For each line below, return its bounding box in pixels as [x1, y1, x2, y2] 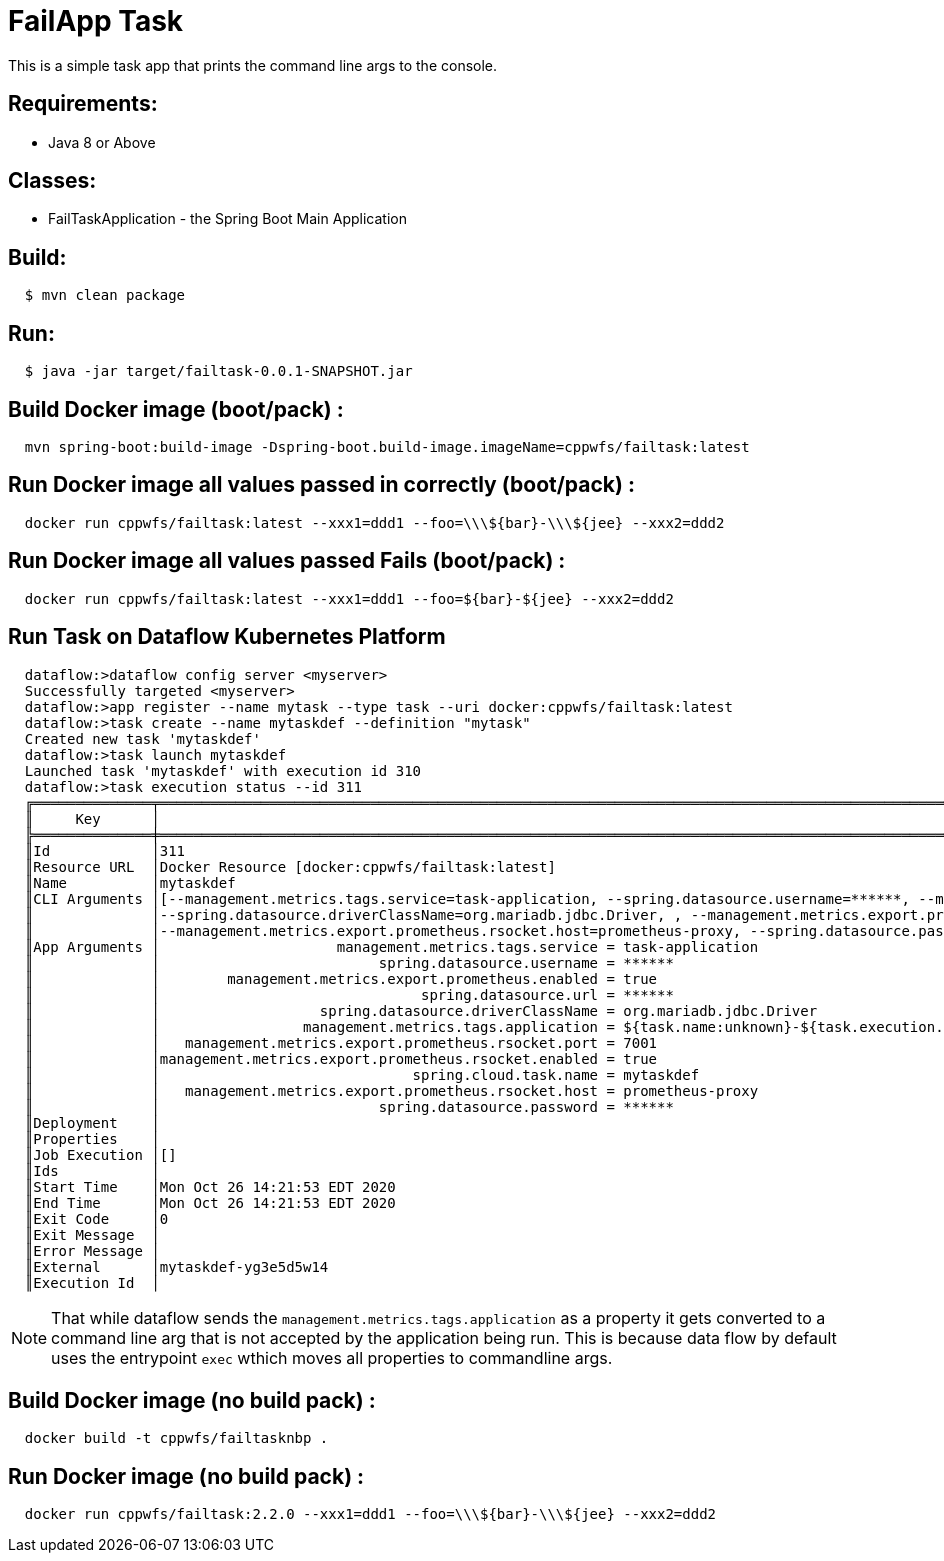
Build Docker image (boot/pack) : [8, 396, 344, 422]
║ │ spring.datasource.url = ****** [24, 986, 674, 1003]
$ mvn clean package [24, 287, 186, 304]
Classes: [8, 168, 97, 194]
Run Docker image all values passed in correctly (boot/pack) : [8, 472, 635, 498]
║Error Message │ [24, 1242, 160, 1259]
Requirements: [8, 91, 158, 117]
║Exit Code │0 [24, 1210, 169, 1227]
